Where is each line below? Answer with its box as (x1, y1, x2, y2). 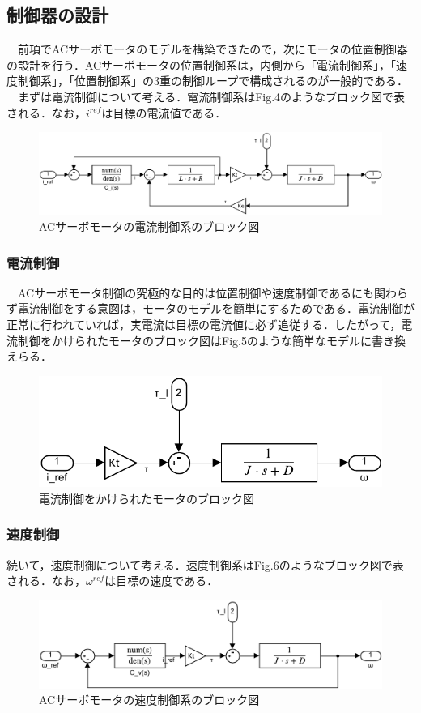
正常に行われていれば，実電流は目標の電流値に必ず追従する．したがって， (6, 316, 402, 333)
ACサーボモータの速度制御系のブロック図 (39, 691, 260, 708)
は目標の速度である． (104, 572, 219, 589)
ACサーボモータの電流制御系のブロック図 (39, 218, 260, 235)
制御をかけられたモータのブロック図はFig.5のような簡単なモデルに (17, 331, 372, 348)
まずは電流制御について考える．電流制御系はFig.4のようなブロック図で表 (17, 88, 406, 105)
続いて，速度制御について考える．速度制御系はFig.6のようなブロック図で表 (6, 556, 404, 573)
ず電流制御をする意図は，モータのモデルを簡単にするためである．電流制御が (6, 300, 415, 317)
